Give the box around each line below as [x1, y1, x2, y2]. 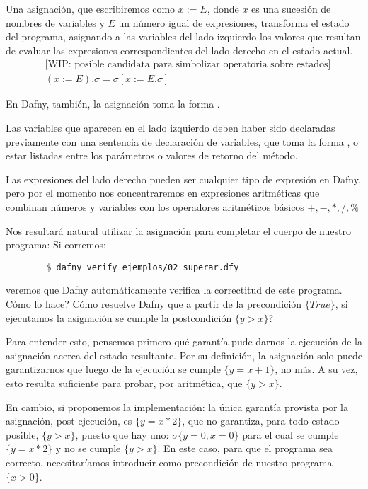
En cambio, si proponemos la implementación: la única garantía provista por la [6, 399, 348, 414]
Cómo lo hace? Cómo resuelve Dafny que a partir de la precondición [6, 297, 302, 311]
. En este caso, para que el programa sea [157, 441, 333, 456]
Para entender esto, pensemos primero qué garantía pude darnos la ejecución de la [6, 334, 362, 349]
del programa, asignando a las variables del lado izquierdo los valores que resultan [6, 29, 361, 44]
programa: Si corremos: [6, 237, 106, 252]
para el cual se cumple [242, 427, 339, 442]
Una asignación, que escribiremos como [6, 1, 176, 16]
